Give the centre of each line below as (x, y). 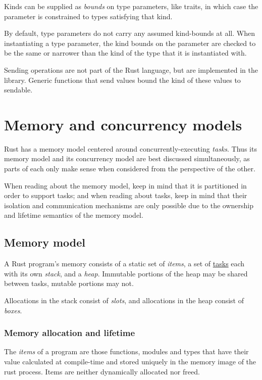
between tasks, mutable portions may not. (69, 283)
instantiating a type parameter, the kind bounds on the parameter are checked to (130, 43)
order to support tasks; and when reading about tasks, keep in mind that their (126, 195)
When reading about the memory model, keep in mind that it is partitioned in (125, 185)
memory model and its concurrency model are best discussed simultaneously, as (127, 158)
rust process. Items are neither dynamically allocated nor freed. (102, 371)
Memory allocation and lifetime (70, 333)
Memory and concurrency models (123, 124)
